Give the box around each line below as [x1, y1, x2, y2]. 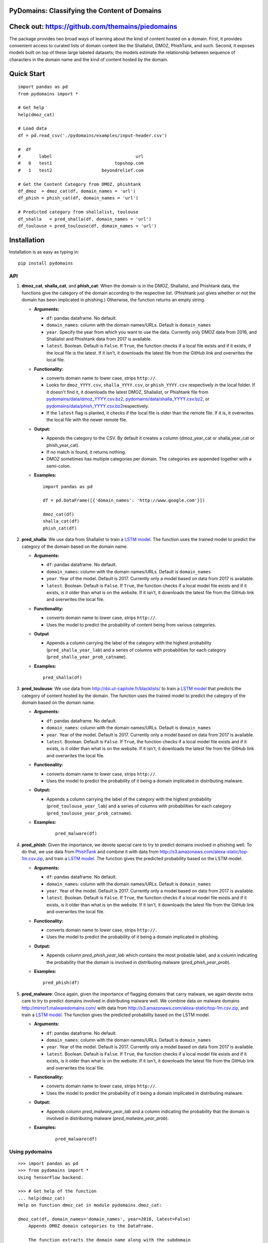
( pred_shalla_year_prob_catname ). [46, 654, 127, 660]
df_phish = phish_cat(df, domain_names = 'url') [18, 195, 138, 201]
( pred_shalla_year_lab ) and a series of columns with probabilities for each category [46, 647, 226, 653]
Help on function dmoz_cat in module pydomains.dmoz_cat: [18, 1202, 162, 1208]
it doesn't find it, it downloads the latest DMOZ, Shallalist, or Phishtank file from [46, 389, 208, 395]
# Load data [18, 126, 47, 131]
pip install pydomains [18, 261, 73, 266]
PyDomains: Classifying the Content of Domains [9, 6, 162, 15]
